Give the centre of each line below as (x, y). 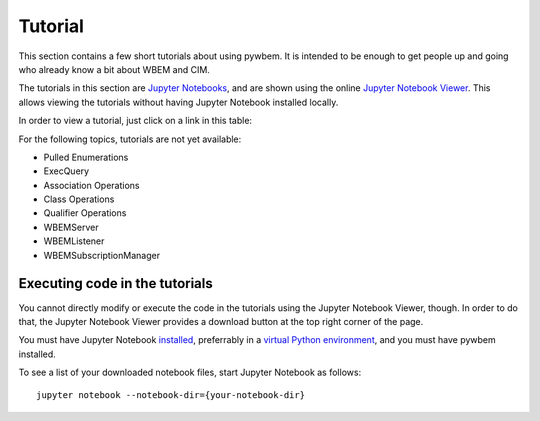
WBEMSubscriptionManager (101, 255)
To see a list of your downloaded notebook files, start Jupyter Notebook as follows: (190, 372)
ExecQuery (66, 171)
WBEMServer (71, 227)
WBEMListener (74, 241)
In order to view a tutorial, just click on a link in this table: (135, 121)
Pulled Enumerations (86, 157)
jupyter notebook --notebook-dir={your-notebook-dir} (170, 395)
